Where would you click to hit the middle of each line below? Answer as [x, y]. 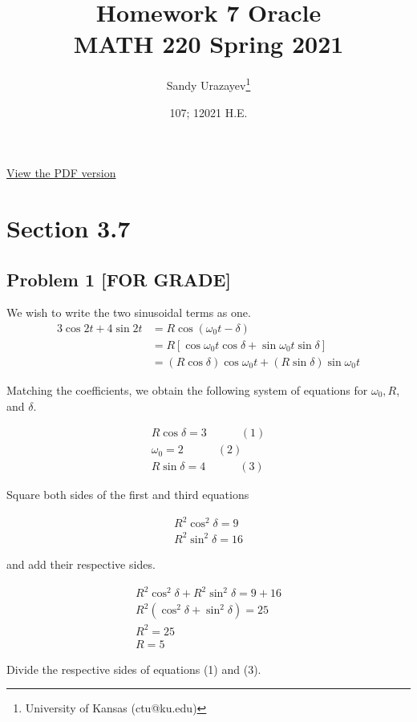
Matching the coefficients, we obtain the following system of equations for [187, 390]
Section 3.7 [69, 227]
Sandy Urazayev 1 [208, 84]
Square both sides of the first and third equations [128, 495]
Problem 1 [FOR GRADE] [119, 279]
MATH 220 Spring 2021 [208, 44]
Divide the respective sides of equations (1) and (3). [134, 669]
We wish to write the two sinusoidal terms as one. [129, 312]
